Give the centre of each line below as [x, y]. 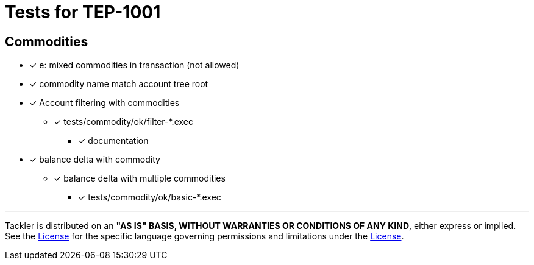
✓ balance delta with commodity [95, 160]
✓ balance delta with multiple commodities [140, 178]
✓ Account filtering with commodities [105, 103]
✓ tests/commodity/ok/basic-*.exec [150, 197]
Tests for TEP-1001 [83, 12]
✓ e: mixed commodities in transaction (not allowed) [134, 65]
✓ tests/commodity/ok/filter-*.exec [123, 122]
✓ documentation [113, 141]
